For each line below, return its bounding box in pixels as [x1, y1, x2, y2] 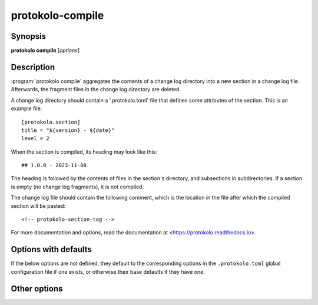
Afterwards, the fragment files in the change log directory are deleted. [11, 86, 181, 93]
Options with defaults [11, 244, 92, 254]
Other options [11, 283, 63, 294]
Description [11, 62, 55, 72]
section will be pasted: [11, 202, 66, 209]
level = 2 [21, 135, 49, 142]
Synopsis [11, 31, 47, 41]
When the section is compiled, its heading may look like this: [11, 148, 157, 155]
